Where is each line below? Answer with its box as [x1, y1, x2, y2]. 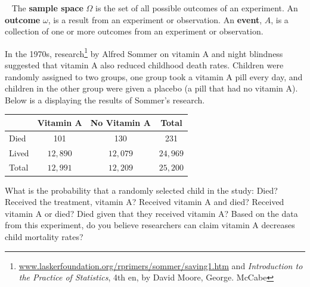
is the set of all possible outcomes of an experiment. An [95, 2, 298, 14]
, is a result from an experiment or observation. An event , [48, 13, 262, 26]
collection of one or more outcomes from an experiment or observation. [5, 25, 263, 37]
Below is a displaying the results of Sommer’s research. [5, 93, 205, 106]
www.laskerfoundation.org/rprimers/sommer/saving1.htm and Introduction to [18, 259, 303, 272]
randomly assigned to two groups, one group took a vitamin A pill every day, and [5, 70, 303, 83]
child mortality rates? [5, 230, 83, 242]
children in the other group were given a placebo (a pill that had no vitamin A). [5, 82, 298, 94]
